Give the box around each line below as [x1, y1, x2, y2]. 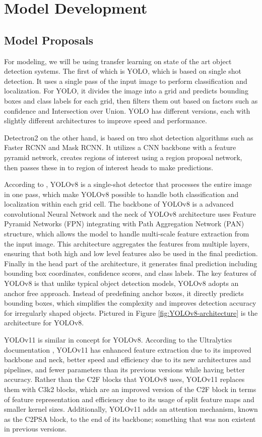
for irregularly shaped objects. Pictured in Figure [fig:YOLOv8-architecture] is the [4, 307, 258, 318]
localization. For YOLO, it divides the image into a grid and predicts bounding [4, 85, 248, 96]
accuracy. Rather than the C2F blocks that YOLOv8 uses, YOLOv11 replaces [4, 374, 245, 384]
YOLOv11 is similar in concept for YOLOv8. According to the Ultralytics [4, 334, 232, 345]
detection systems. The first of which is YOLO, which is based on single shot [4, 66, 242, 76]
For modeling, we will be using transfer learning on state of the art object [4, 56, 232, 66]
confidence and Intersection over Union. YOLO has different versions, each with [4, 105, 250, 116]
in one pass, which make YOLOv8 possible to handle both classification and [4, 188, 239, 199]
